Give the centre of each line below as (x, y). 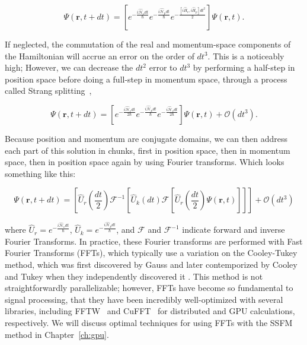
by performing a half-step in (244, 67)
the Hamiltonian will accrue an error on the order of (100, 56)
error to (163, 67)
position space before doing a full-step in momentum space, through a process (146, 79)
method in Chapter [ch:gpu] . (57, 334)
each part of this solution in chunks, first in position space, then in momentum (148, 150)
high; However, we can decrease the (69, 67)
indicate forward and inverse (234, 230)
